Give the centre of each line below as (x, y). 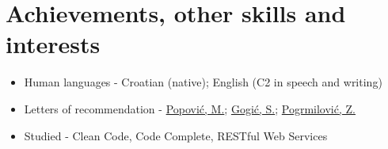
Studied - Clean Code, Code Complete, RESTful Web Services (176, 135)
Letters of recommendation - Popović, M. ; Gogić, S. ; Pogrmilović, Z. (190, 108)
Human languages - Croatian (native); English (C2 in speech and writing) (203, 82)
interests (53, 44)
